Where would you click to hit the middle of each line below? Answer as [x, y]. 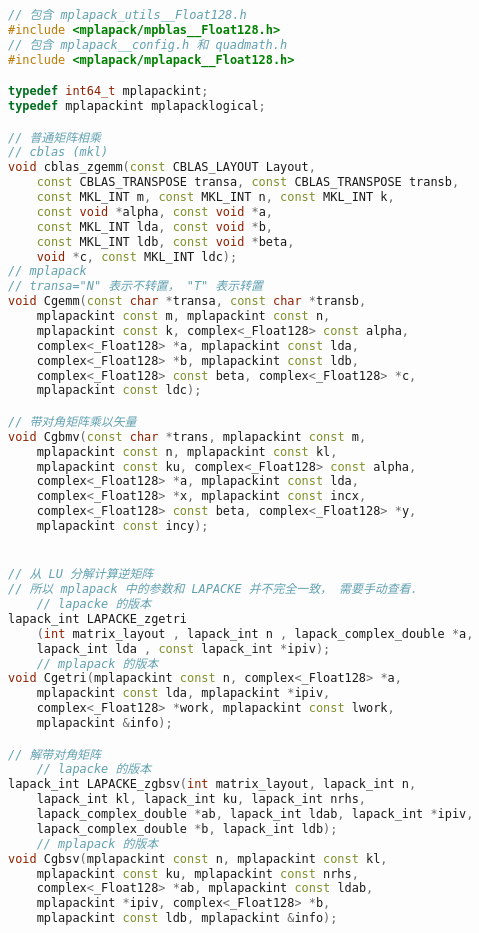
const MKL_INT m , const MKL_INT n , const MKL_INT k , [215, 197]
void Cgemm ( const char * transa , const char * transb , [187, 301]
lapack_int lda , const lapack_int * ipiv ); [183, 648]
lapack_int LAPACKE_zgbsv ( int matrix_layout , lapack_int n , [212, 784]
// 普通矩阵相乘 [54, 137]
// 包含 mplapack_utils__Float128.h [127, 15]
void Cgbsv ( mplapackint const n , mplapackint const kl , [198, 858]
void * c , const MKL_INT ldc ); [137, 256]
